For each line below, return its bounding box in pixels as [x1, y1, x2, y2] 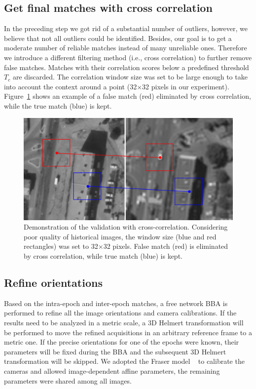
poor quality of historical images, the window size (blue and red [24, 231, 217, 241]
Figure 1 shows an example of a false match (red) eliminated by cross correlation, [4, 91, 251, 101]
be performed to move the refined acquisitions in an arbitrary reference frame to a [4, 327, 252, 337]
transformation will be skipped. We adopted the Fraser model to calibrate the [4, 356, 245, 366]
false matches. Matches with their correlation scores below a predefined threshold [4, 62, 249, 72]
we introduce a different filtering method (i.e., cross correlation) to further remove [4, 52, 252, 62]
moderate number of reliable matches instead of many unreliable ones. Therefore [4, 42, 247, 53]
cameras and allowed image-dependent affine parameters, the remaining [4, 365, 220, 376]
